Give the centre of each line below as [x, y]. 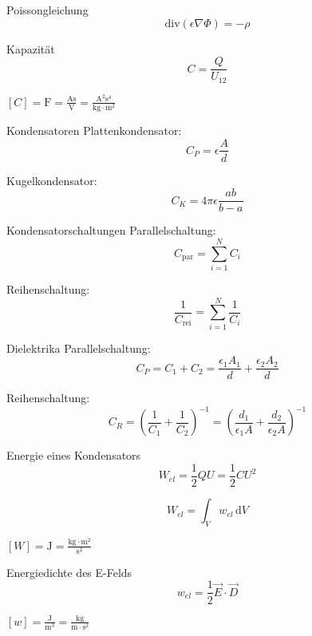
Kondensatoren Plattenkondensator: [94, 130]
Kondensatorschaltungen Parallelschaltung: [111, 230]
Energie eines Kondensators [74, 455]
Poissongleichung [47, 10]
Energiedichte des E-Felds [69, 572]
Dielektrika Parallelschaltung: [79, 348]
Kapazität [31, 48]
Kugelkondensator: [52, 180]
